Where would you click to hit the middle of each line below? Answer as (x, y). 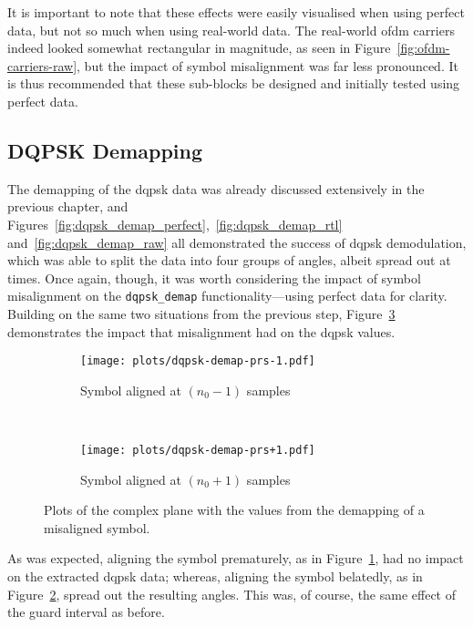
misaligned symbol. (97, 527)
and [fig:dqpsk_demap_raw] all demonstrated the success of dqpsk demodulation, (237, 242)
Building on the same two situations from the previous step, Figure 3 (201, 313)
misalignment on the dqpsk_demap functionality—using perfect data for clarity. (227, 296)
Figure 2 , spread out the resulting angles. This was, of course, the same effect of (232, 594)
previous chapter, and (68, 206)
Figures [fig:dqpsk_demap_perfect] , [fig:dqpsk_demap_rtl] (175, 224)
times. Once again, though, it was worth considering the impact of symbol (214, 278)
